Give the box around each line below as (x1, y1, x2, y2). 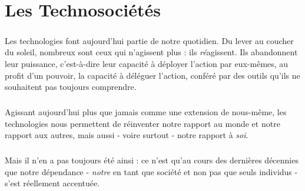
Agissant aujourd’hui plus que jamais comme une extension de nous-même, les (5, 106, 287, 118)
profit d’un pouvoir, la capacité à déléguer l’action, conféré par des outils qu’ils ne (5, 69, 300, 81)
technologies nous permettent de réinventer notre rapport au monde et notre (5, 117, 280, 129)
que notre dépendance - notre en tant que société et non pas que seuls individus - (5, 165, 298, 177)
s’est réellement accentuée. (5, 177, 100, 189)
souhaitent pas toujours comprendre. (5, 81, 137, 93)
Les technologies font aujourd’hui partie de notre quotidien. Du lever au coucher (5, 34, 294, 46)
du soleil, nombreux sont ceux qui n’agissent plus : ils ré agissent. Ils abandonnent (5, 46, 298, 58)
